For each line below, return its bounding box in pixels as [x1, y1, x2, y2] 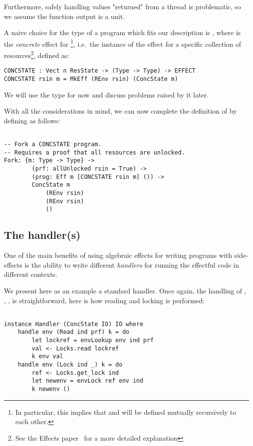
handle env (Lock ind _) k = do [18, 361, 123, 368]
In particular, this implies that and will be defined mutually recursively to [15, 407, 236, 417]
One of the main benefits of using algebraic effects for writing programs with [4, 250, 233, 260]
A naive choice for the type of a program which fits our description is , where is [4, 27, 241, 38]
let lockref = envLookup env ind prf [32, 337, 154, 344]
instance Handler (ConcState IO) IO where [4, 320, 144, 328]
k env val [32, 353, 63, 360]
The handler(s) [4, 227, 81, 242]
